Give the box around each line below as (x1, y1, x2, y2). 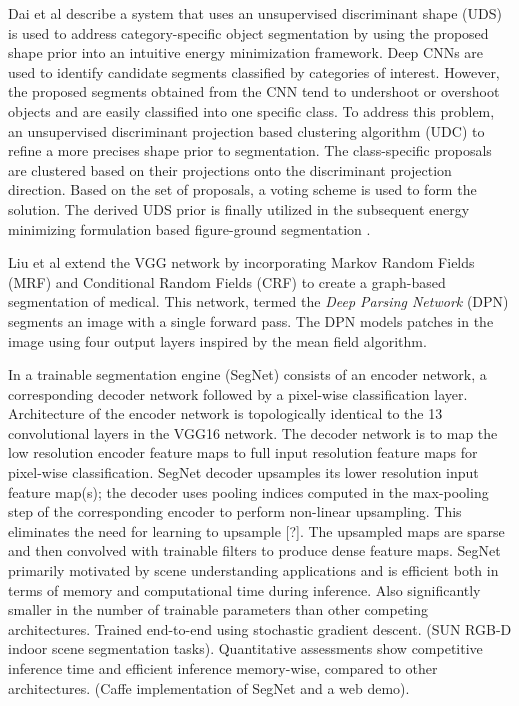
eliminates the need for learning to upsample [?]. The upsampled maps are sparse (8, 520, 505, 541)
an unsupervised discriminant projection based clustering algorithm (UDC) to (8, 120, 485, 141)
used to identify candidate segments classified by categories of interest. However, (8, 61, 500, 82)
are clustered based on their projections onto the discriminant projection (8, 159, 452, 180)
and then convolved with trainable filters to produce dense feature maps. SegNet (8, 540, 501, 561)
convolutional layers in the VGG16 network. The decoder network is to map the (8, 422, 498, 443)
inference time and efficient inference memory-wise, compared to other (8, 658, 438, 678)
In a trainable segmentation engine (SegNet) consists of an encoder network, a (8, 364, 487, 385)
